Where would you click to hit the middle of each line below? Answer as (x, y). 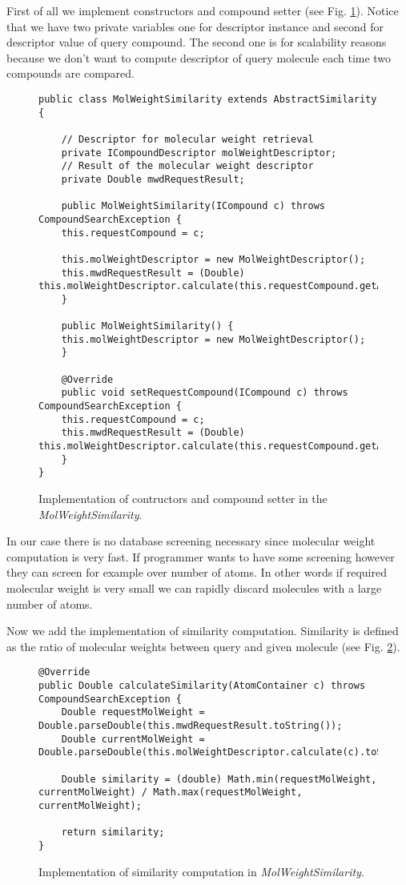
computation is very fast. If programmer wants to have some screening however (201, 556)
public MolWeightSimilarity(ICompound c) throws (193, 206)
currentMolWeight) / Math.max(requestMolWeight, (171, 792)
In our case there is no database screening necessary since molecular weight (191, 541)
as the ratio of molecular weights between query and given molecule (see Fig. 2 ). (203, 646)
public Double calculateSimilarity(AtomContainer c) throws (202, 686)
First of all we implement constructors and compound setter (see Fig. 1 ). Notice (203, 10)
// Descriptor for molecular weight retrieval (187, 139)
